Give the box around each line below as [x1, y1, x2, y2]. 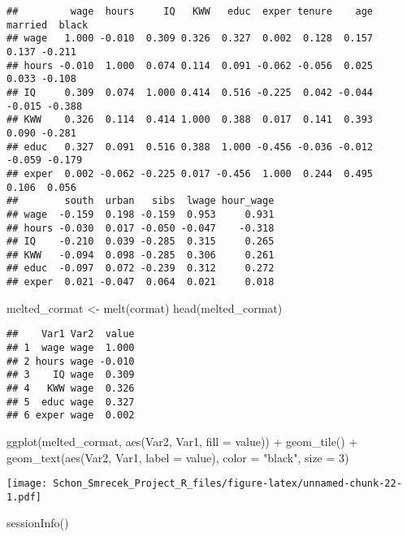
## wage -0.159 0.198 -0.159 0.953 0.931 [6, 208, 275, 220]
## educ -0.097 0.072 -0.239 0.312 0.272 [6, 262, 275, 275]
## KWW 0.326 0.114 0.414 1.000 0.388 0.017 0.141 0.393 [6, 114, 374, 126]
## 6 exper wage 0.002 [6, 409, 135, 422]
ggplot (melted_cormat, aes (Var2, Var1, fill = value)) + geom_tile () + [6, 432, 358, 449]
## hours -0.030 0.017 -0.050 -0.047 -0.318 [6, 222, 275, 234]
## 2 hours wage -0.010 [6, 355, 135, 367]
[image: [6, 478, 48, 490]
